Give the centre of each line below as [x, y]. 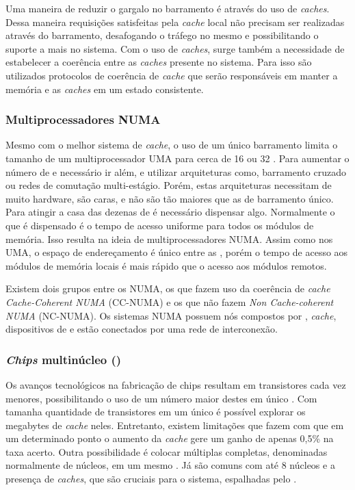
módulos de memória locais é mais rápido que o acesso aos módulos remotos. [166, 265]
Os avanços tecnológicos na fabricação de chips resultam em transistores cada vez [176, 384]
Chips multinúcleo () [64, 359]
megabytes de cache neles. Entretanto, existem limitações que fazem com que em [175, 425]
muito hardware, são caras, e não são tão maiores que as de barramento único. [170, 198]
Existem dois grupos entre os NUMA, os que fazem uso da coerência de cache [168, 288]
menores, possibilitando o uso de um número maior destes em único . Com [161, 398]
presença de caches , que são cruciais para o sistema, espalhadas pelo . [151, 479]
